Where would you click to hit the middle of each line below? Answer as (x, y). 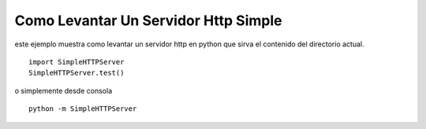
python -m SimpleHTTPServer (83, 109)
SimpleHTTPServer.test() (77, 73)
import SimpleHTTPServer (77, 62)
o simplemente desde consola (64, 90)
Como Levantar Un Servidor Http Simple (148, 20)
